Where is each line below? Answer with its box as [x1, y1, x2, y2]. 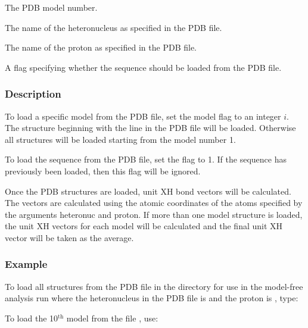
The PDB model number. [5, 1, 98, 13]
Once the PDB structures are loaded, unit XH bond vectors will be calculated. [5, 185, 291, 197]
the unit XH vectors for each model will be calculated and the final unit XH [5, 220, 283, 232]
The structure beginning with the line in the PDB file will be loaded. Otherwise [5, 121, 296, 134]
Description [5, 86, 61, 101]
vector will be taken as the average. [5, 231, 134, 243]
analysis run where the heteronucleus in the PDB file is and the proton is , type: [5, 292, 298, 304]
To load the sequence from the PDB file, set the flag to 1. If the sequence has [5, 153, 287, 165]
